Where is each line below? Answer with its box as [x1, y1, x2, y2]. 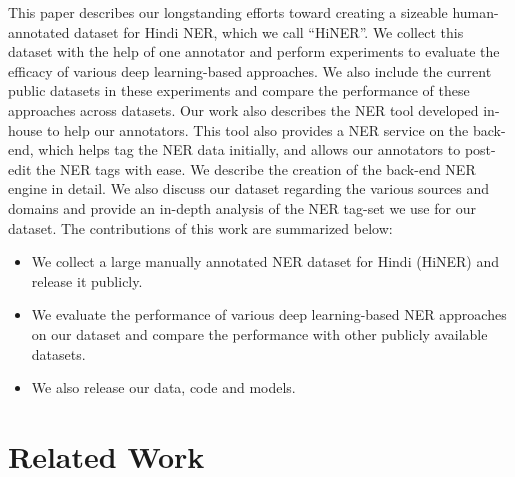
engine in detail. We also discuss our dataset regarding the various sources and [8, 178, 490, 199]
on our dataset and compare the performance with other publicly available [31, 323, 488, 344]
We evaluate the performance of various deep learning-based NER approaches [31, 304, 507, 325]
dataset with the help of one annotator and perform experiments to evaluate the [8, 41, 500, 62]
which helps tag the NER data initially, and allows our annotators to [38, 139, 461, 160]
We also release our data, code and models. [31, 377, 296, 398]
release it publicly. [31, 270, 143, 291]
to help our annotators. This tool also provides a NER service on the [46, 119, 469, 140]
